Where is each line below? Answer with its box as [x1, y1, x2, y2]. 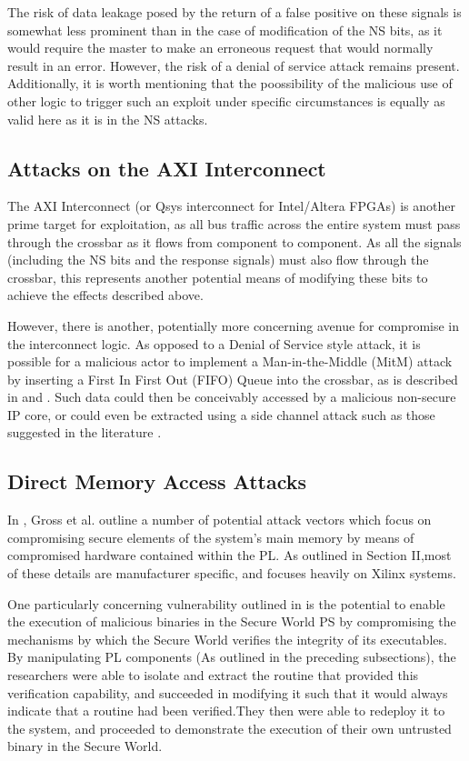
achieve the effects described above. [7, 285, 204, 305]
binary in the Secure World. [7, 736, 163, 756]
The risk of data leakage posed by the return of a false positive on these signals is [7, 3, 462, 21]
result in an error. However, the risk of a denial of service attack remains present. [7, 55, 460, 75]
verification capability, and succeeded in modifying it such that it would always [7, 683, 448, 702]
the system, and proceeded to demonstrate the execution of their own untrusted [7, 718, 452, 737]
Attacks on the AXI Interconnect [7, 154, 326, 182]
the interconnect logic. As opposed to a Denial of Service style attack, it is [7, 334, 421, 353]
